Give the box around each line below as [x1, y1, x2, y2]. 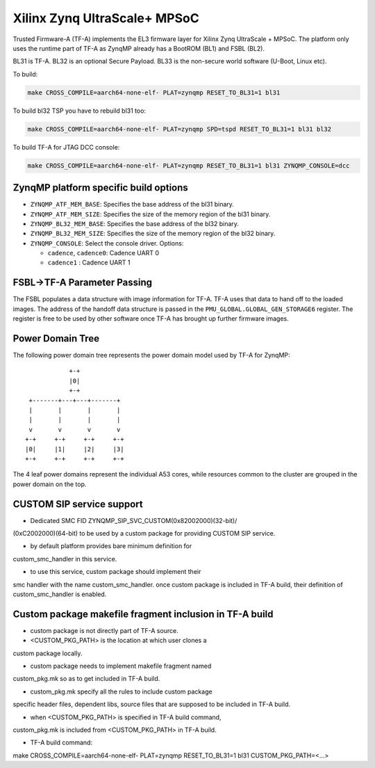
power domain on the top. [12, 480, 87, 488]
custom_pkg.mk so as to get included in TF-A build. [12, 675, 160, 683]
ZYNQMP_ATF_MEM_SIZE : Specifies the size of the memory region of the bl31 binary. [30, 209, 271, 218]
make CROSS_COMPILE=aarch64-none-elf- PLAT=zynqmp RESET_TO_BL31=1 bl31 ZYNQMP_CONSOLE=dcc [27, 161, 350, 170]
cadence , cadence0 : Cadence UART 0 [47, 249, 160, 257]
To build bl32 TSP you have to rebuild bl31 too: [12, 106, 146, 115]
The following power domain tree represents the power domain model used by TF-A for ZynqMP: [12, 351, 291, 360]
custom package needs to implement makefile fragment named [30, 662, 212, 671]
